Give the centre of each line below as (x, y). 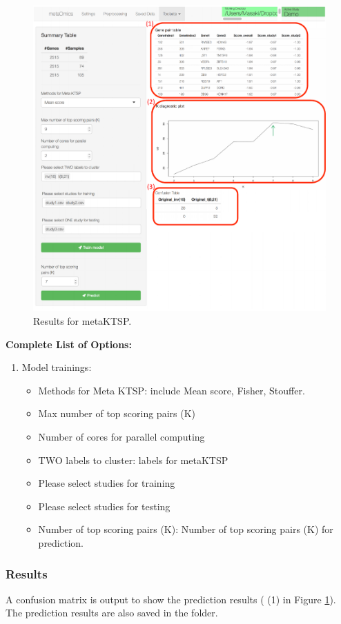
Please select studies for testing (104, 506)
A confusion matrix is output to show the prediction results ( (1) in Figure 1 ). (171, 599)
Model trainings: (57, 367)
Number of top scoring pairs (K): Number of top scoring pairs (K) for (186, 529)
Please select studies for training (107, 483)
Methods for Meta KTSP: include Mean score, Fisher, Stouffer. (172, 390)
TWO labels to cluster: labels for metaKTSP (133, 460)
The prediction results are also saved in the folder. (112, 613)
